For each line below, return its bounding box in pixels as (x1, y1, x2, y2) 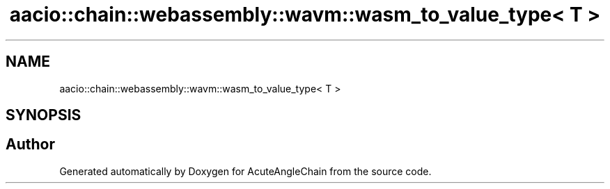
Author (6, 135, 55, 154)
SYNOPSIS (6, 106, 81, 124)
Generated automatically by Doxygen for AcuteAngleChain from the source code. (59, 165, 432, 177)
